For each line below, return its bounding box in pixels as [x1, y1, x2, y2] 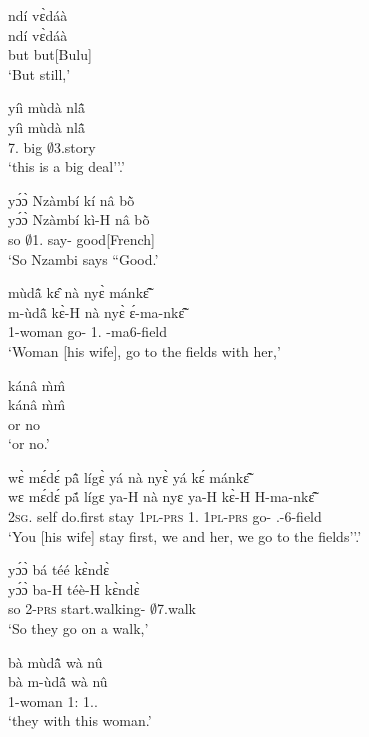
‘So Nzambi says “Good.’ [8, 248, 159, 269]
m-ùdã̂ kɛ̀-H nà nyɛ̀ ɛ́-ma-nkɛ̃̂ [8, 301, 185, 322]
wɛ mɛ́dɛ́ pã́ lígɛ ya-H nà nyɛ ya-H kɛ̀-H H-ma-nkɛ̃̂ [8, 486, 315, 507]
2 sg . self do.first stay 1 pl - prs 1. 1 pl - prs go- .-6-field [8, 506, 322, 527]
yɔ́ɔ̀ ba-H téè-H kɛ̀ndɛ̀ [8, 578, 140, 599]
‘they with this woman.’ [8, 710, 152, 731]
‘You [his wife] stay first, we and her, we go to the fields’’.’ [8, 525, 362, 546]
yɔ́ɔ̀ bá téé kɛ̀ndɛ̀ [8, 559, 110, 580]
